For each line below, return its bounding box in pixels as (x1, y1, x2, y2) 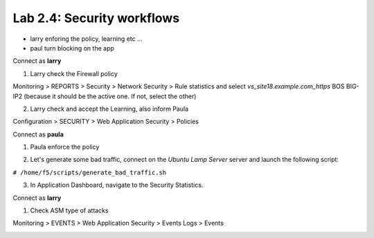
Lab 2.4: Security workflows (12, 10, 180, 26)
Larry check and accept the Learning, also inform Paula (30, 104, 189, 113)
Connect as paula (12, 130, 64, 138)
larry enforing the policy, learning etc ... (30, 35, 143, 43)
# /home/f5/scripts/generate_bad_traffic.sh (12, 168, 167, 176)
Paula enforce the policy (30, 143, 100, 152)
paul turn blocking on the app (30, 44, 114, 52)
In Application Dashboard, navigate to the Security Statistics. (30, 181, 204, 190)
